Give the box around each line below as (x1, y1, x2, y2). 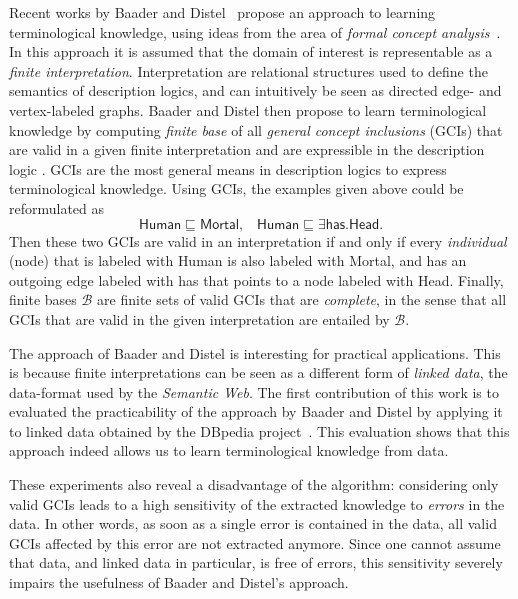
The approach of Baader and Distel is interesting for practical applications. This (9, 342, 501, 363)
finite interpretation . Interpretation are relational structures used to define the (9, 60, 488, 81)
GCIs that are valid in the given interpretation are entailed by (9, 308, 390, 329)
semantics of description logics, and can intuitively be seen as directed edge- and (9, 80, 502, 101)
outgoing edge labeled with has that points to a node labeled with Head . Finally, (9, 269, 504, 290)
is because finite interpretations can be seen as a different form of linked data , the (9, 362, 508, 383)
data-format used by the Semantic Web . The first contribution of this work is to (9, 381, 499, 402)
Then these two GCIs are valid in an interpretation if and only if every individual (9, 230, 507, 251)
